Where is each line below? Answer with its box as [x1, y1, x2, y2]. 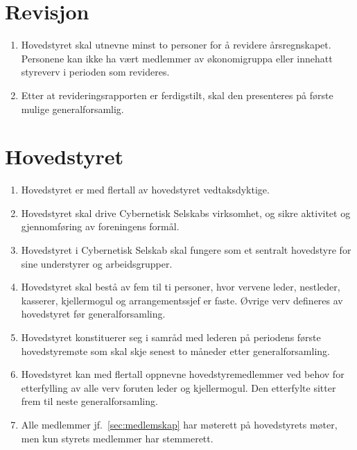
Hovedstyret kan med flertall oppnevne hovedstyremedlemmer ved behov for [21, 367, 345, 381]
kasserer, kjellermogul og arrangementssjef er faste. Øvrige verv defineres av [21, 293, 343, 307]
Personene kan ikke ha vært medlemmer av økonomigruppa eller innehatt [21, 51, 333, 65]
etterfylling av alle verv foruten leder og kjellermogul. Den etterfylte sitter [21, 380, 336, 395]
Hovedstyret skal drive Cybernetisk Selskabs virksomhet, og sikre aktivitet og [21, 205, 351, 220]
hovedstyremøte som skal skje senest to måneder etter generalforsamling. [21, 343, 330, 358]
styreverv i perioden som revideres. [21, 64, 170, 79]
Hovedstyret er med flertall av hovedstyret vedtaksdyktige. [21, 182, 270, 197]
